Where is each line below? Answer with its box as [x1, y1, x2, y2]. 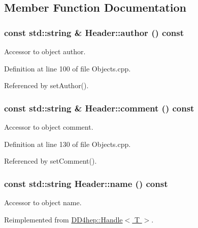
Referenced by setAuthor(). [4, 80, 89, 91]
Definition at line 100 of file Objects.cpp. [4, 63, 131, 73]
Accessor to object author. [4, 46, 86, 56]
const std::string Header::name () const [4, 177, 168, 189]
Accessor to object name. [4, 197, 82, 207]
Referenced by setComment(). [4, 156, 97, 166]
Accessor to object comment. [4, 122, 93, 132]
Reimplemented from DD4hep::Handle [4, 214, 123, 224]
